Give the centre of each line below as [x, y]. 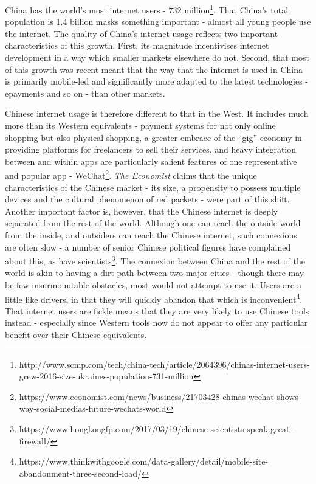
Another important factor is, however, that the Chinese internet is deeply [142, 211]
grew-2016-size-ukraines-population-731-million [106, 376]
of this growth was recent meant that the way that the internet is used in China [154, 69]
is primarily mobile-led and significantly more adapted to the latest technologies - [156, 81]
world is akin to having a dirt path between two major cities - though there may [155, 273]
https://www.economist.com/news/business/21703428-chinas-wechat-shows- [160, 396]
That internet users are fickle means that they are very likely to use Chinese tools [157, 310]
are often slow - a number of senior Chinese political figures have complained [148, 247]
